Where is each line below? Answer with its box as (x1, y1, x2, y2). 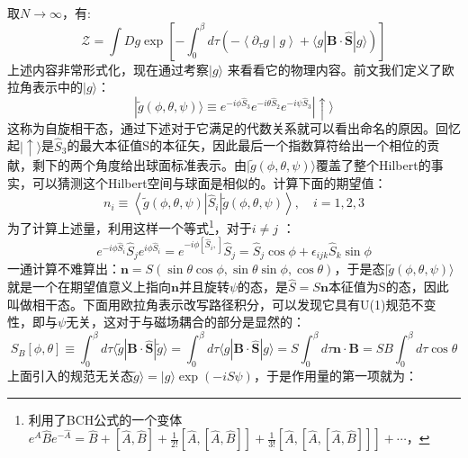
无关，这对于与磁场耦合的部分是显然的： (66, 312, 306, 331)
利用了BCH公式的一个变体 (28, 409, 183, 428)
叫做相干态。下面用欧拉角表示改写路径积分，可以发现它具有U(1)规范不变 (7, 294, 436, 313)
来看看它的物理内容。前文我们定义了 (227, 59, 442, 78)
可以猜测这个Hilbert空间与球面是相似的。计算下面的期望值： (31, 173, 387, 192)
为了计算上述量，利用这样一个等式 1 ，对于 (7, 216, 252, 237)
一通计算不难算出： (7, 259, 121, 278)
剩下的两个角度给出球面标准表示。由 (31, 156, 247, 174)
